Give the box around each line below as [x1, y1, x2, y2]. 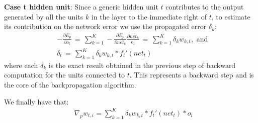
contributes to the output [165, 1, 244, 11]
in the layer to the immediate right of [91, 11, 207, 21]
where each [4, 59, 38, 70]
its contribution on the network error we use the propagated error [4, 21, 207, 31]
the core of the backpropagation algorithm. [4, 79, 136, 89]
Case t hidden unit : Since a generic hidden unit [4, 1, 158, 11]
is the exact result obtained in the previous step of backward [48, 59, 236, 70]
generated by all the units [4, 11, 83, 21]
